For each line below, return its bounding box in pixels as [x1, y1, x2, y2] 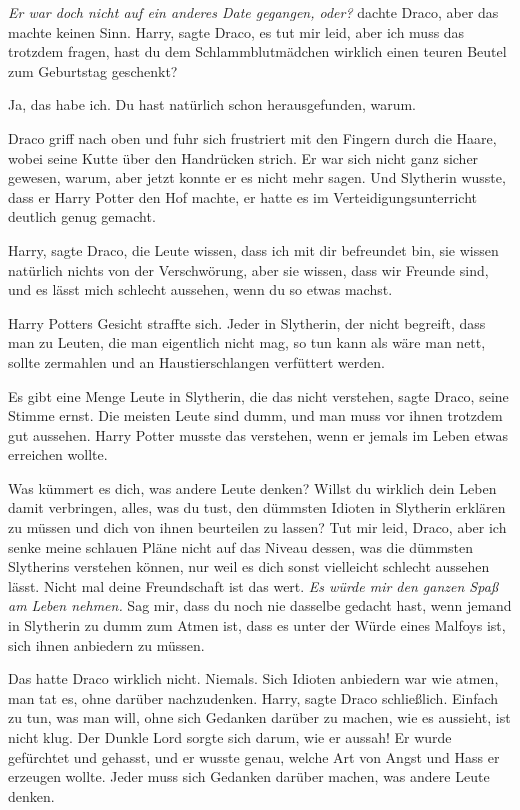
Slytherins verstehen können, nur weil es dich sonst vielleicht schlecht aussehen [8, 556, 490, 577]
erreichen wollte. [8, 444, 108, 465]
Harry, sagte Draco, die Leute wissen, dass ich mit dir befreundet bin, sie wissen [8, 239, 499, 260]
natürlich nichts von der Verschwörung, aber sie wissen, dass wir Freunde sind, [8, 259, 489, 280]
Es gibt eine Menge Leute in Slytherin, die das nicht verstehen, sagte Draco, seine [8, 385, 509, 406]
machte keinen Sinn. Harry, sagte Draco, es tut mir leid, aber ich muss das [8, 21, 465, 42]
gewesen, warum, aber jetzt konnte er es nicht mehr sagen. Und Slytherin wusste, [8, 167, 506, 188]
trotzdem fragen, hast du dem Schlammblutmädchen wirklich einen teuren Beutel [8, 41, 507, 62]
